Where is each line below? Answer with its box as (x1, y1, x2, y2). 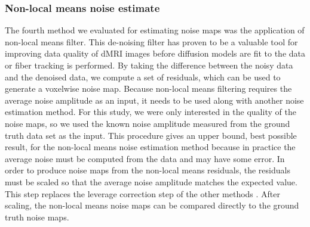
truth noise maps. (5, 210, 69, 223)
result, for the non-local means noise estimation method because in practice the (5, 141, 296, 153)
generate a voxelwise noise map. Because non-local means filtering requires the (5, 82, 292, 95)
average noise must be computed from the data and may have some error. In (5, 152, 285, 164)
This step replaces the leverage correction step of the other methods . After (5, 187, 281, 200)
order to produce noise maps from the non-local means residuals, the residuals (5, 164, 290, 176)
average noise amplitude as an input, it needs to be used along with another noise (5, 94, 304, 106)
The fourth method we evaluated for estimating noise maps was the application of (5, 24, 305, 36)
